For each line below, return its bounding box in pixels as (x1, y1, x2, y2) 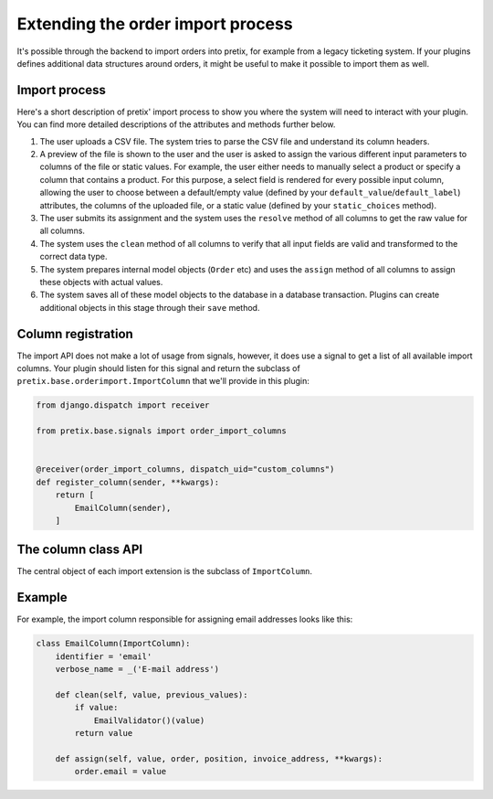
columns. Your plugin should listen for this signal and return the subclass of (16, 363, 300, 374)
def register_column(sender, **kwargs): (36, 476, 219, 487)
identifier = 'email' (55, 651, 152, 662)
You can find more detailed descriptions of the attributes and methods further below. (16, 119, 336, 130)
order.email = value (74, 766, 167, 777)
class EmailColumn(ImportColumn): (36, 638, 191, 649)
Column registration (16, 325, 134, 342)
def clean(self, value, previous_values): (55, 689, 248, 699)
